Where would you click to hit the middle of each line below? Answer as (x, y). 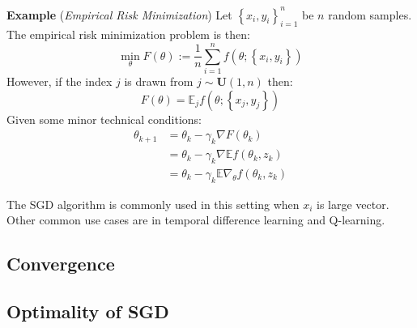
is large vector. (353, 204)
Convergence (61, 264)
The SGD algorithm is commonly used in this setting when (153, 204)
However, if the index (60, 81)
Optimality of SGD (88, 311)
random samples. (370, 14)
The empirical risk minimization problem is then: (128, 34)
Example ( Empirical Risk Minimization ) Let (119, 14)
